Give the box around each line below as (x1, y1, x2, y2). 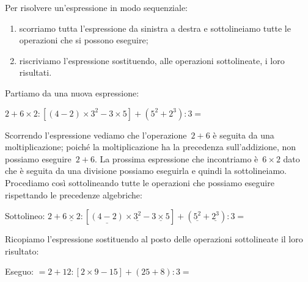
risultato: (5, 244, 39, 257)
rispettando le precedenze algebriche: (5, 188, 142, 201)
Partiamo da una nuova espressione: (5, 86, 139, 99)
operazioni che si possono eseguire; (19, 34, 148, 46)
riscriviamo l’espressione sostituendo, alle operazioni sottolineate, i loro (19, 54, 285, 67)
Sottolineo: (5, 209, 45, 222)
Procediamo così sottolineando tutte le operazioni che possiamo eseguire (5, 176, 274, 189)
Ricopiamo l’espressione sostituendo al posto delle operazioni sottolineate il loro (5, 233, 303, 245)
